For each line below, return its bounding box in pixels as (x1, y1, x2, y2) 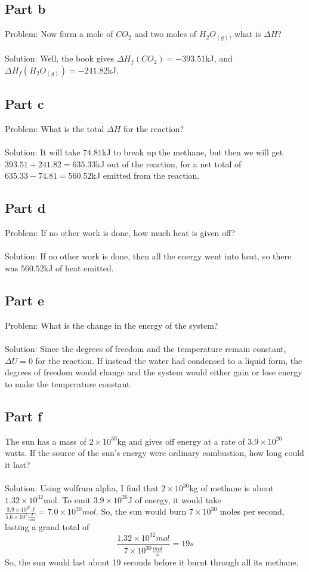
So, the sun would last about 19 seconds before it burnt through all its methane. (5, 555, 299, 568)
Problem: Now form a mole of (5, 27, 113, 40)
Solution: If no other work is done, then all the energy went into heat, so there (5, 250, 292, 262)
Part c (5, 94, 44, 113)
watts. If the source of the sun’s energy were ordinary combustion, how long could (5, 446, 304, 459)
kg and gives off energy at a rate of (117, 435, 245, 447)
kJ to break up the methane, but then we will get (101, 146, 283, 158)
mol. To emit (44, 493, 91, 506)
